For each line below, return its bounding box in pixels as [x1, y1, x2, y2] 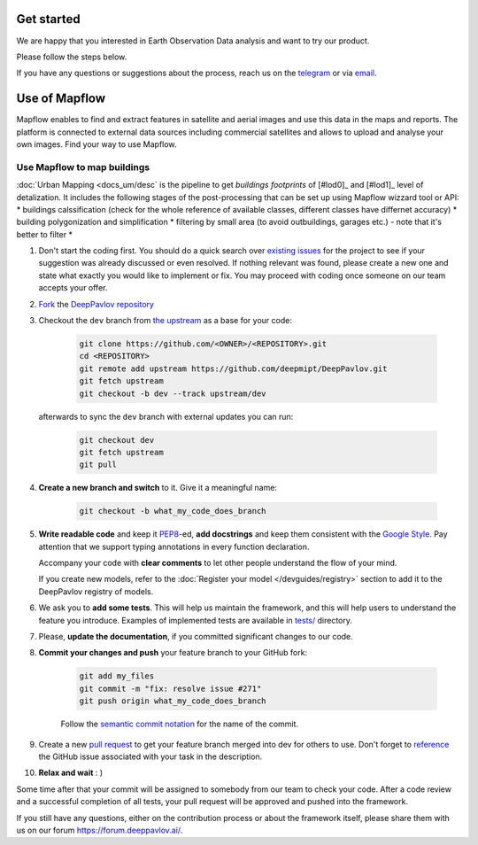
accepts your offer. [38, 283, 108, 293]
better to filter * [16, 229, 73, 239]
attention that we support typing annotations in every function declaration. [38, 541, 310, 552]
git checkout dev [79, 435, 155, 445]
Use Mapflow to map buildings [16, 160, 150, 173]
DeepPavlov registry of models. [38, 585, 154, 597]
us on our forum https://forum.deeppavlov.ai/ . [16, 825, 183, 835]
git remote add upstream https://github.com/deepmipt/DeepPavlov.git [79, 363, 388, 374]
